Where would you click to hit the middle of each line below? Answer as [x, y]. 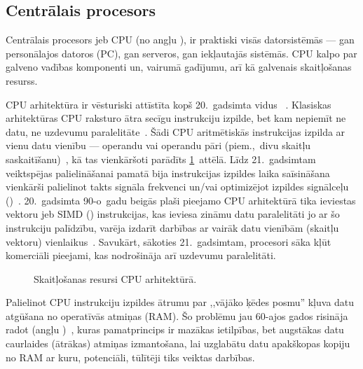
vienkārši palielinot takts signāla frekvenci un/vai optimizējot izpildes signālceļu [177, 187]
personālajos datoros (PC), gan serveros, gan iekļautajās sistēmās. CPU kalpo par [181, 53]
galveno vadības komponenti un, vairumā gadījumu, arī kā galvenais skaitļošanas [179, 67]
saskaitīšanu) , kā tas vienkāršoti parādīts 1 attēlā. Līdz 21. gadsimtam [161, 159]
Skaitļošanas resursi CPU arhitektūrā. [115, 278]
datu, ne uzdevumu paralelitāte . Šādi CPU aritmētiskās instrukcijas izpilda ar [176, 131]
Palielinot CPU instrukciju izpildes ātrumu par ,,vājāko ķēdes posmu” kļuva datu [180, 302]
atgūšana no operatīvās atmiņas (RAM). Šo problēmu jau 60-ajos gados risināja [177, 315]
